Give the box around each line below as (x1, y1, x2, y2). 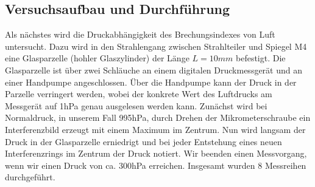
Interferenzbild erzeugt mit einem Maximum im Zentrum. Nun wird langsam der (5, 123, 306, 135)
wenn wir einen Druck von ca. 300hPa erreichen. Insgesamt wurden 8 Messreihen (5, 158, 306, 171)
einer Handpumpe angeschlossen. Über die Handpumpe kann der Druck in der (5, 75, 297, 88)
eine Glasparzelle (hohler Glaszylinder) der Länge (5, 52, 189, 64)
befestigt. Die (236, 52, 286, 64)
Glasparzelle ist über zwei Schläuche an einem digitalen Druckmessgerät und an (5, 63, 303, 76)
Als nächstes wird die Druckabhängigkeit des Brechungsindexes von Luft (5, 28, 275, 41)
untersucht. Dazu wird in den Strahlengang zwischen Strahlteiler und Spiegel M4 (5, 39, 307, 52)
